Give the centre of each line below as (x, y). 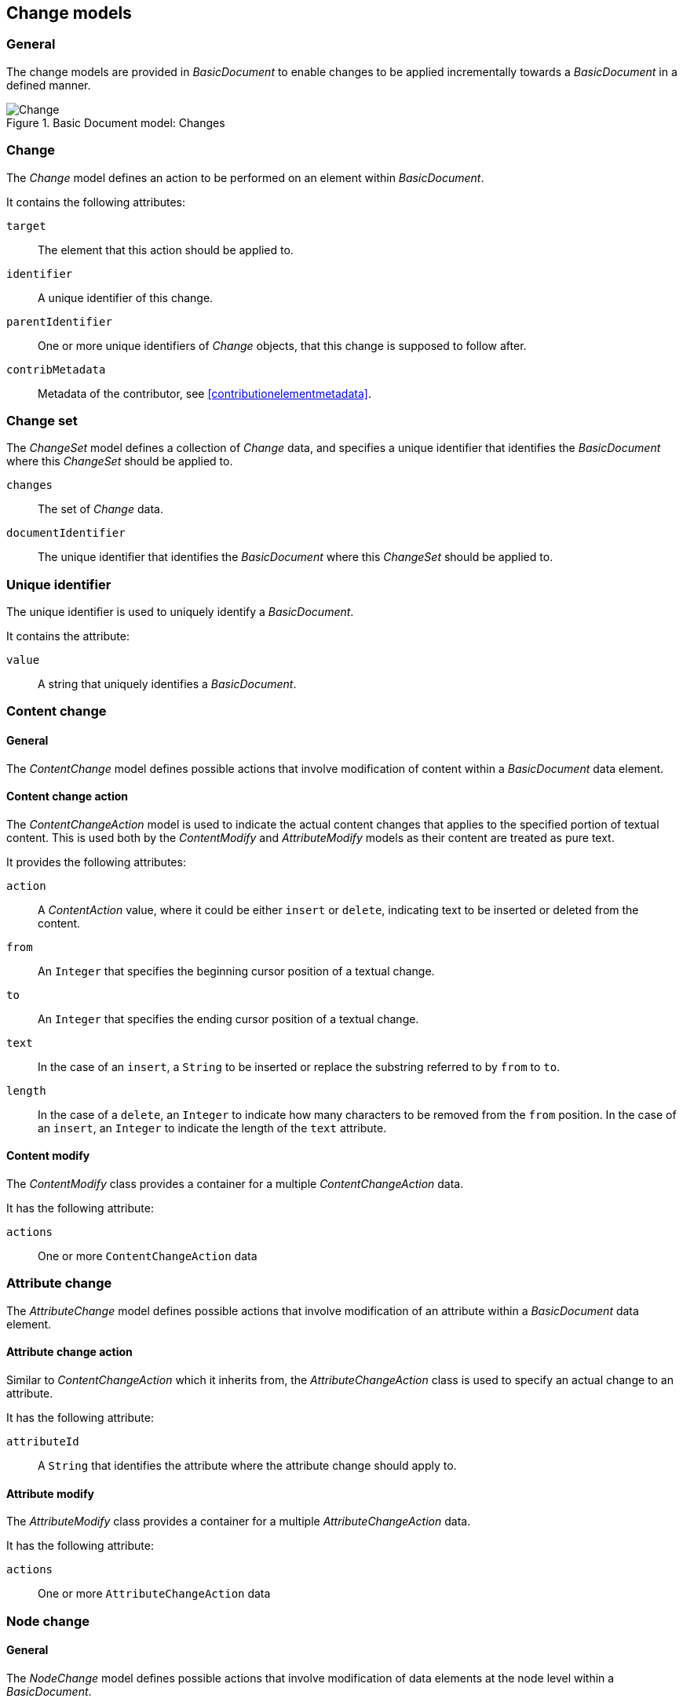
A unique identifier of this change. (126, 297)
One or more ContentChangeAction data (148, 1256)
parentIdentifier (59, 321)
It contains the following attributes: (96, 202)
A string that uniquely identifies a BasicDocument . (167, 684)
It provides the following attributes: (96, 862)
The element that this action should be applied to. (166, 250)
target (26, 226)
